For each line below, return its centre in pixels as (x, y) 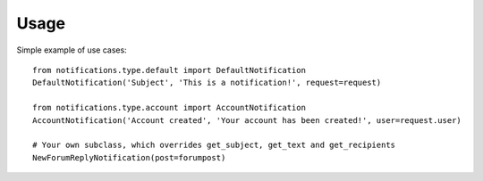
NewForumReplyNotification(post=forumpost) (129, 157)
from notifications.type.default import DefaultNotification (169, 70)
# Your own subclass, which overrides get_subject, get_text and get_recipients (214, 145)
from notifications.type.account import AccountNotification (169, 108)
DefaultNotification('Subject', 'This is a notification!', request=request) (207, 83)
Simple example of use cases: (72, 50)
